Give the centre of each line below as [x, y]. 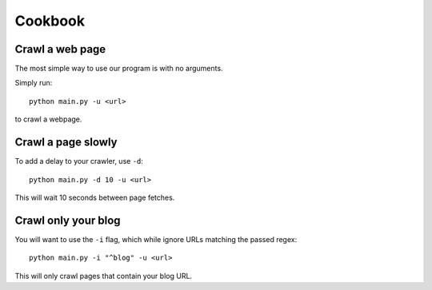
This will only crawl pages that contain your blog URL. [103, 276]
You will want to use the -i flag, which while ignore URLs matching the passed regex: [156, 239]
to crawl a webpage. [48, 119]
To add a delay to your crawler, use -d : [79, 161]
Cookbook [50, 21]
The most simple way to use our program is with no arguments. [119, 69]
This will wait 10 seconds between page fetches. [95, 197]
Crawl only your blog [68, 220]
